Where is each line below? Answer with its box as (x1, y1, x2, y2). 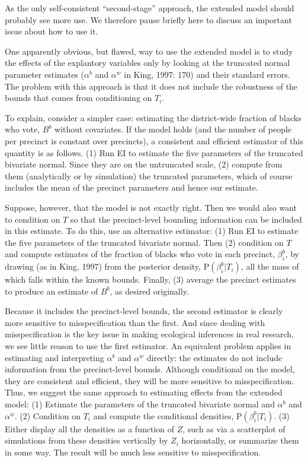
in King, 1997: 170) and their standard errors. (124, 68, 290, 80)
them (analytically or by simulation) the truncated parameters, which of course (5, 169, 293, 182)
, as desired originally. (110, 284, 189, 297)
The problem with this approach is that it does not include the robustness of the (5, 80, 298, 92)
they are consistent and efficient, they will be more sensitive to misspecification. (5, 374, 294, 387)
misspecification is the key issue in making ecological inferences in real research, (5, 328, 294, 340)
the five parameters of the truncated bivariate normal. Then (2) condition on (5, 236, 284, 248)
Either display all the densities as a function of (5, 422, 175, 435)
